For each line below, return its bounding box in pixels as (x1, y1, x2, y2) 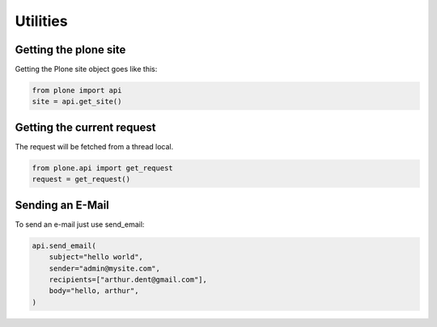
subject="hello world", (49, 253, 143, 262)
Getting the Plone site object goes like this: (15, 65, 158, 74)
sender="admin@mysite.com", (49, 263, 161, 273)
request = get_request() (32, 174, 131, 184)
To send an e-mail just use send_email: (15, 219, 145, 229)
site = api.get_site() (32, 97, 122, 107)
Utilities (15, 12, 68, 30)
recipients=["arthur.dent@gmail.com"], (49, 275, 208, 284)
